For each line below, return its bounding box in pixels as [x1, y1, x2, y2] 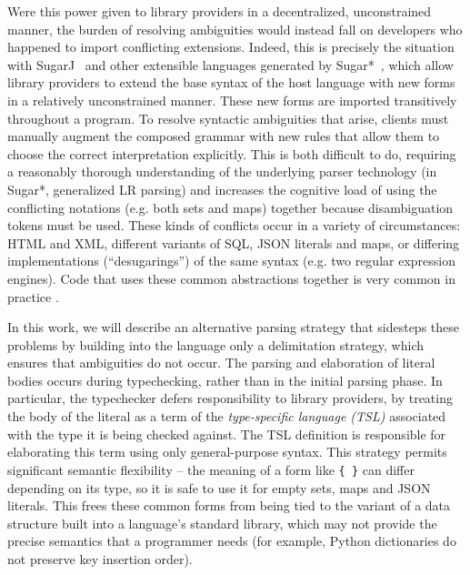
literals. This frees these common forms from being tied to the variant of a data [7, 496, 451, 515]
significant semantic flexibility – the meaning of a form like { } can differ [7, 459, 415, 479]
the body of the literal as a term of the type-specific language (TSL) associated [7, 407, 446, 426]
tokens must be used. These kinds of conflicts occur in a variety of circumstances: [7, 216, 461, 235]
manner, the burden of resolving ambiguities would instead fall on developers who [7, 19, 463, 38]
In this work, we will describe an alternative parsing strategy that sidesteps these [7, 318, 459, 337]
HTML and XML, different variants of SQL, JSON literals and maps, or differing [7, 233, 460, 252]
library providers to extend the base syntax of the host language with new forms [7, 73, 455, 92]
